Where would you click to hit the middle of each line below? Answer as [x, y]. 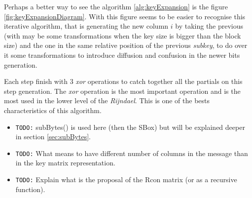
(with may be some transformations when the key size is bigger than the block [123, 35]
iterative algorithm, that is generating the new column [86, 26]
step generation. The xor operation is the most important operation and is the [122, 91]
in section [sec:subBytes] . [53, 137]
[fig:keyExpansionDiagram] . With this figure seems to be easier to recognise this [125, 16]
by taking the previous [209, 26]
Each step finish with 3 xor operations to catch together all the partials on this [123, 81]
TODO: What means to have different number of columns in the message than [132, 153]
